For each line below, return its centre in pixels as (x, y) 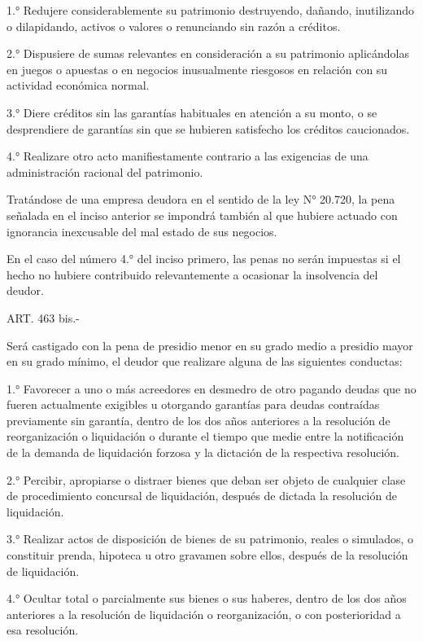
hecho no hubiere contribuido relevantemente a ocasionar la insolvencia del (192, 274)
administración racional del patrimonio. (105, 171)
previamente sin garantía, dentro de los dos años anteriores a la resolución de (198, 420)
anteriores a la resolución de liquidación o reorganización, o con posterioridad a (204, 614)
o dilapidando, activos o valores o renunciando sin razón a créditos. (174, 26)
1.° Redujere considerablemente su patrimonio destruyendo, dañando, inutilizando (210, 10)
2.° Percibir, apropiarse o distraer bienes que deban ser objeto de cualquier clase (206, 479)
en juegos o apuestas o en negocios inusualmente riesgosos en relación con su (197, 69)
